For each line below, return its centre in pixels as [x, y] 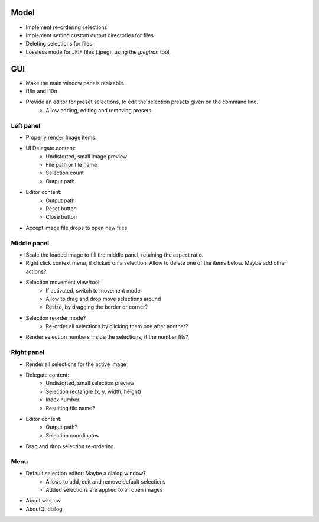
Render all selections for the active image [76, 364]
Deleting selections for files [59, 44]
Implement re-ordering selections [66, 27]
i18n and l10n [41, 91]
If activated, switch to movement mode [93, 290]
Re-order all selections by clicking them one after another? [117, 326]
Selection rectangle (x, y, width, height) [94, 391]
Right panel [27, 352]
